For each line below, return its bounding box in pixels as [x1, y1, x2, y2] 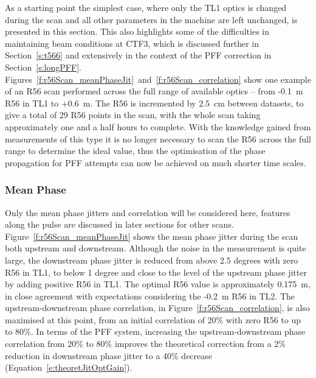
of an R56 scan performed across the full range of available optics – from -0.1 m [5, 85, 303, 97]
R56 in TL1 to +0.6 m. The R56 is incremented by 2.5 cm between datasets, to [5, 96, 304, 109]
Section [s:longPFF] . [5, 60, 81, 73]
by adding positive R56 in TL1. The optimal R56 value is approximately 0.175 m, [5, 278, 311, 290]
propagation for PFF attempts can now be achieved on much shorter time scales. [5, 156, 306, 169]
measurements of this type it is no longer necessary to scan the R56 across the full [5, 132, 311, 145]
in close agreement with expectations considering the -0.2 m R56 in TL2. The [5, 289, 295, 302]
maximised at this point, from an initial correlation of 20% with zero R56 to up [5, 313, 301, 326]
